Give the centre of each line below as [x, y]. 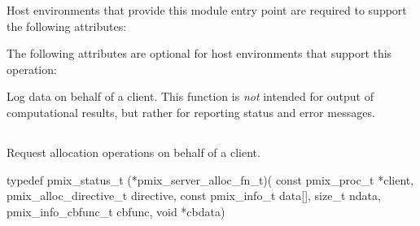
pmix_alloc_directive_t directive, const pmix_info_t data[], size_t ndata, [194, 196]
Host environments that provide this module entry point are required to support [207, 10]
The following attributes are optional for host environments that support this [199, 53]
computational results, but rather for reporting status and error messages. [191, 112]
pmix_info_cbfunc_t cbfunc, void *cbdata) [116, 211]
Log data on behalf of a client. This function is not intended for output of [190, 96]
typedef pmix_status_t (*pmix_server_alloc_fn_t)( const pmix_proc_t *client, [210, 179]
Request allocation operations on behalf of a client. [133, 152]
